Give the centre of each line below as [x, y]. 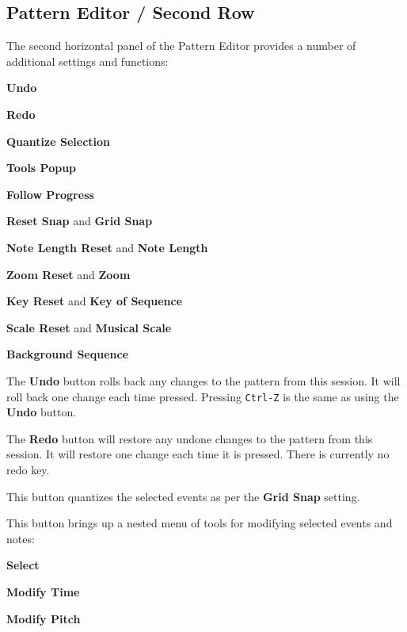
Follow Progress [50, 194]
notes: [21, 538]
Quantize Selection [59, 141]
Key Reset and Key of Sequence [95, 301]
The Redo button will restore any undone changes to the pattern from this [190, 438]
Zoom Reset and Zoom [68, 274]
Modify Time [43, 591]
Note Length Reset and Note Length [107, 247]
